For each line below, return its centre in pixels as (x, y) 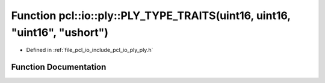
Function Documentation (59, 67)
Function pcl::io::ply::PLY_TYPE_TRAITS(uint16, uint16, (151, 16)
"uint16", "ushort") (60, 32)
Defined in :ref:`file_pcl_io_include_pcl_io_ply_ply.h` (90, 50)
